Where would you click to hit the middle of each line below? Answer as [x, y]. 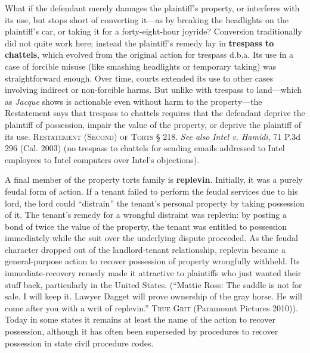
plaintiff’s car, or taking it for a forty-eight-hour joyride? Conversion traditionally [154, 31]
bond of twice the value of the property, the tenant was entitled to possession [146, 226]
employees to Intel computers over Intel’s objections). [102, 159]
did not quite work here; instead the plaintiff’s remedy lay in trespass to [139, 43]
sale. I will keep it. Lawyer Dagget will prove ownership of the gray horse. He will [154, 296]
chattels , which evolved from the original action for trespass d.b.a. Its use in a [149, 54]
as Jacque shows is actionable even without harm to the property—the [134, 101]
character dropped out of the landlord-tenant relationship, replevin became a [145, 249]
